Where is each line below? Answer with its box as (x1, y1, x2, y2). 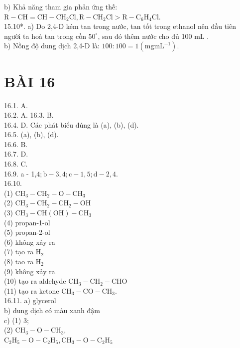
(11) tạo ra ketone (4, 285, 59, 296)
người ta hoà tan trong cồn (4, 30, 86, 41)
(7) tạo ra (4, 246, 34, 257)
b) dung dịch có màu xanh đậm (4, 305, 100, 315)
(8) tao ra (4, 256, 34, 266)
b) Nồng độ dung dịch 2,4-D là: (4, 40, 100, 51)
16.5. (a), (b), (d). (4, 129, 59, 140)
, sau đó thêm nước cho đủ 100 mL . (98, 30, 209, 41)
